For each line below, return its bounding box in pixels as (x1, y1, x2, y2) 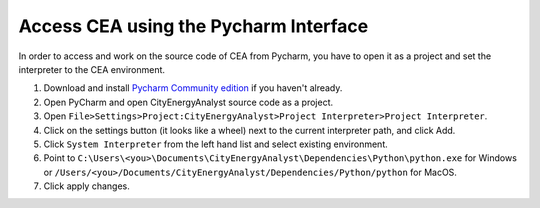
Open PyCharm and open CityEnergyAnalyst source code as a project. (43, 96, 334, 108)
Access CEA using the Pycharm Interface (18, 15, 369, 37)
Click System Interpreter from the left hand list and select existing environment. (43, 138, 389, 150)
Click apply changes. (43, 180, 130, 192)
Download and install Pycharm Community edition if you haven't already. (43, 82, 343, 94)
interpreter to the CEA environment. (18, 63, 165, 75)
